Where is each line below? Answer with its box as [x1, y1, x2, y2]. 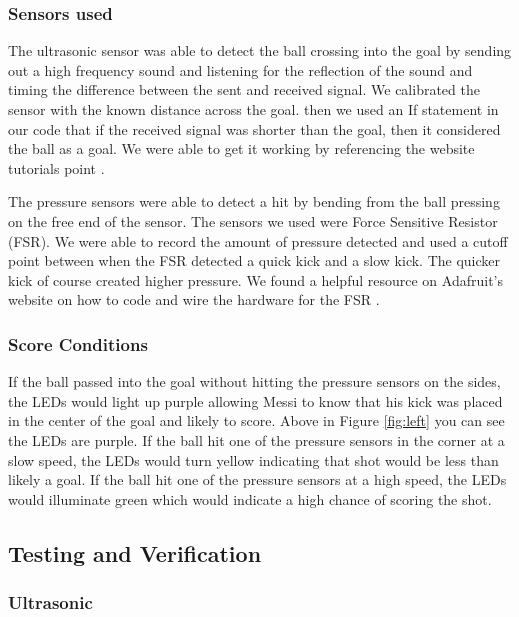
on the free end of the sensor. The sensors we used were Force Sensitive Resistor [8, 210, 498, 231]
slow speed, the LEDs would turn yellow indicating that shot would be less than [8, 449, 499, 470]
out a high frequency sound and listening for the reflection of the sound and [8, 59, 473, 80]
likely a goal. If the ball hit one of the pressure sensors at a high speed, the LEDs [8, 469, 507, 490]
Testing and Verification [8, 537, 262, 568]
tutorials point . [8, 157, 105, 178]
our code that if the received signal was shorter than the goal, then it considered [8, 118, 501, 139]
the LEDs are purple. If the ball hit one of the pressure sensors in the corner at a [8, 429, 505, 450]
